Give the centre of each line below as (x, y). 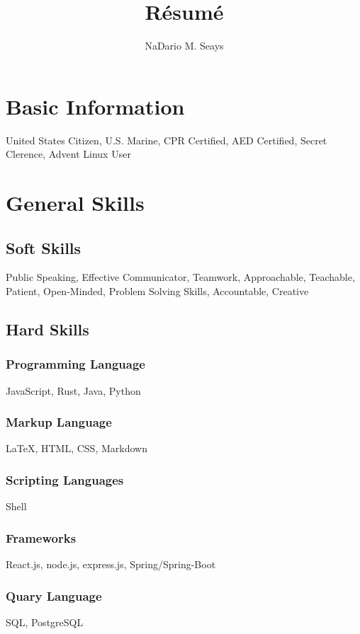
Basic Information (95, 106)
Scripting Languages (65, 479)
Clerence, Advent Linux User (68, 154)
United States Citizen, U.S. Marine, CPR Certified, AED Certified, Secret (167, 140)
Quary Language (54, 595)
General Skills (75, 203)
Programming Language (75, 364)
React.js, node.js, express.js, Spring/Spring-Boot (111, 564)
